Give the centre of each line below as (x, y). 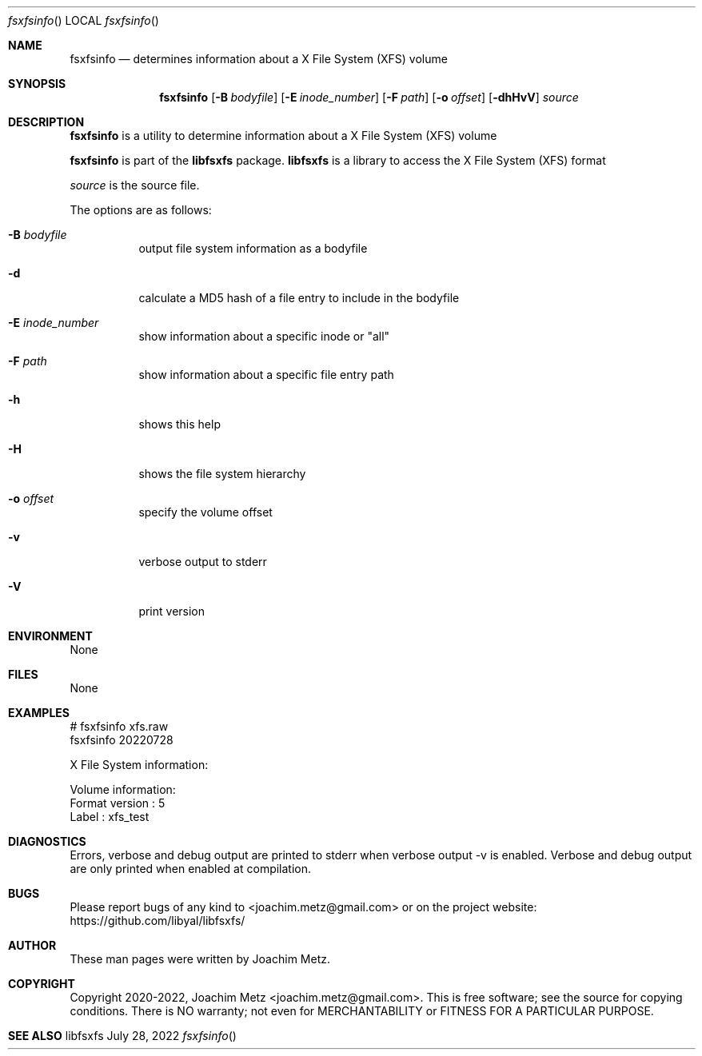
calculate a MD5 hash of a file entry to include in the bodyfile (299, 298)
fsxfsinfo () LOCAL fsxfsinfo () (84, 20)
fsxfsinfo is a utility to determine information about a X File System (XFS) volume (283, 135)
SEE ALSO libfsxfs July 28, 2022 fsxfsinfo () (122, 1036)
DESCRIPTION (46, 122)
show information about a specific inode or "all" (264, 336)
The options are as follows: (141, 210)
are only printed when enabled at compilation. (191, 869)
